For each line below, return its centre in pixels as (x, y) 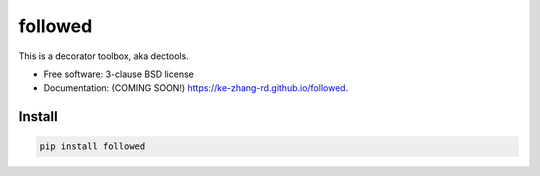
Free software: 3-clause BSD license (118, 74)
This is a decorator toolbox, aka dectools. (103, 56)
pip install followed (92, 146)
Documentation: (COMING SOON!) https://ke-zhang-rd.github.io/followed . (196, 88)
